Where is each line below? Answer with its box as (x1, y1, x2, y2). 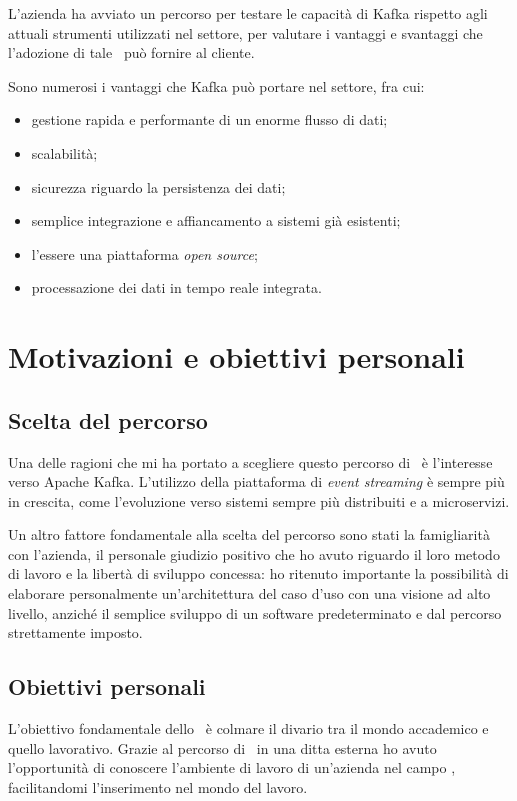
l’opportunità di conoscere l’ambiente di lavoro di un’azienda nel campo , (8, 757, 456, 778)
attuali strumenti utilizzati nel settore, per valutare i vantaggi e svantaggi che (8, 22, 483, 43)
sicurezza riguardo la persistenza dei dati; (31, 176, 286, 197)
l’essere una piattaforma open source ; (31, 243, 258, 264)
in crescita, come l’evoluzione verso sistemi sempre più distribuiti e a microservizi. (8, 490, 510, 511)
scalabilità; (31, 142, 98, 163)
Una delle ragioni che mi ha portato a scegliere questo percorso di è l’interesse (8, 451, 493, 472)
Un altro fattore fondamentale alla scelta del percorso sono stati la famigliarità (8, 524, 490, 545)
